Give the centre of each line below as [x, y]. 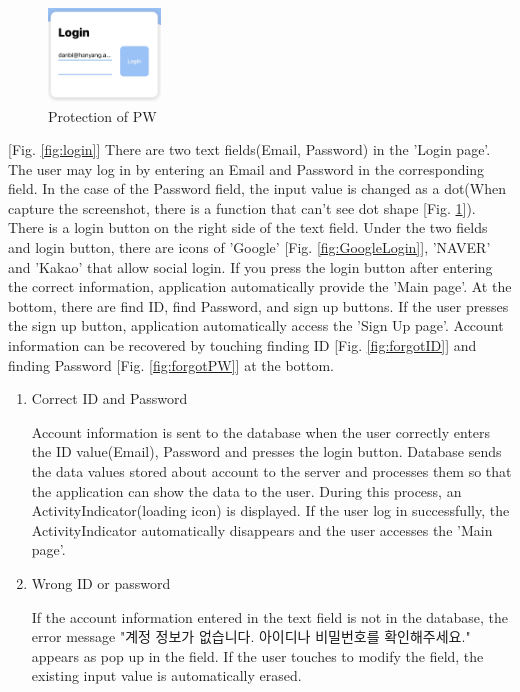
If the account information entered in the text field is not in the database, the [270, 616]
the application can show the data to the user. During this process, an [246, 490]
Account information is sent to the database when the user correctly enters [261, 431]
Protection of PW [102, 115]
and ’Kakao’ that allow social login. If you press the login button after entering [250, 266]
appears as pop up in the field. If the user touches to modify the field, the [257, 655]
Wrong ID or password [101, 582]
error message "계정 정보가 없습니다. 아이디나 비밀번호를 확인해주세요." [251, 636]
